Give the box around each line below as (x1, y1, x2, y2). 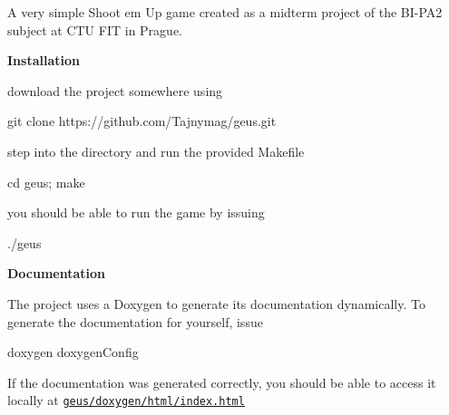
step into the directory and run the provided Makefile (7, 141, 305, 160)
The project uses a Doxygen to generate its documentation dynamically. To (7, 294, 425, 313)
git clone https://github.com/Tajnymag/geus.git (7, 111, 277, 130)
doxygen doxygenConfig (7, 343, 139, 362)
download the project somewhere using (7, 81, 223, 100)
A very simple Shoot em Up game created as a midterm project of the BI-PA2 (7, 3, 443, 21)
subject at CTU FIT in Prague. (7, 20, 183, 39)
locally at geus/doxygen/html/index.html (7, 391, 245, 410)
